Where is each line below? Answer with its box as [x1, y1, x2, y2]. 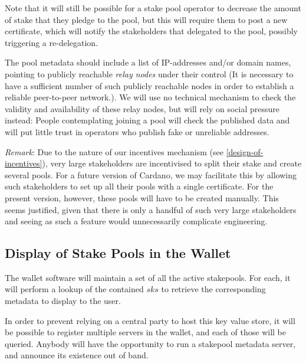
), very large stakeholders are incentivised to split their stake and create [42, 157, 302, 169]
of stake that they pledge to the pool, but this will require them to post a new [5, 13, 288, 25]
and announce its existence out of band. [5, 349, 149, 361]
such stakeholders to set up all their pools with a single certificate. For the [5, 180, 274, 192]
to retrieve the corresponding [161, 283, 266, 295]
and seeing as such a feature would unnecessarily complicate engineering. [5, 215, 268, 227]
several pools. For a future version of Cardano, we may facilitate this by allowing [5, 168, 297, 181]
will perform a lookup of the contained [5, 283, 144, 295]
